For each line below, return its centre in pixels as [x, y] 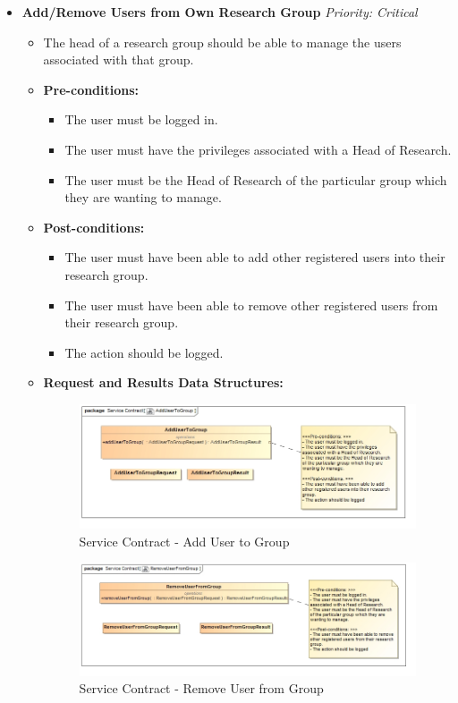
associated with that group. [119, 59]
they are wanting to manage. [143, 197]
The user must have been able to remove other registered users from [251, 305]
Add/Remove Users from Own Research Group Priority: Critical [220, 12]
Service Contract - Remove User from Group [201, 688]
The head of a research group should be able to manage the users [222, 42]
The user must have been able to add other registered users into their [255, 257]
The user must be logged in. [141, 119]
